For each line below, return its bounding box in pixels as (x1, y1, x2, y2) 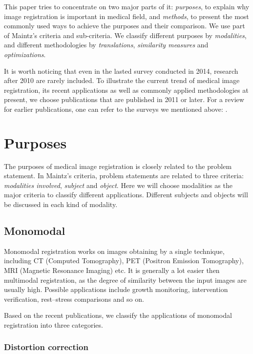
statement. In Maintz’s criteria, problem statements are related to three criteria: (4, 170, 244, 181)
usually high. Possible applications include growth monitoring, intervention (4, 284, 228, 294)
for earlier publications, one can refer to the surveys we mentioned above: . (4, 104, 228, 114)
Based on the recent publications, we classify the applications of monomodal (4, 310, 232, 320)
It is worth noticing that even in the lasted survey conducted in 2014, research (4, 65, 238, 76)
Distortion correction (4, 340, 88, 353)
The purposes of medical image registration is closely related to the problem (4, 161, 232, 171)
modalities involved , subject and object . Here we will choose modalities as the (4, 180, 232, 190)
